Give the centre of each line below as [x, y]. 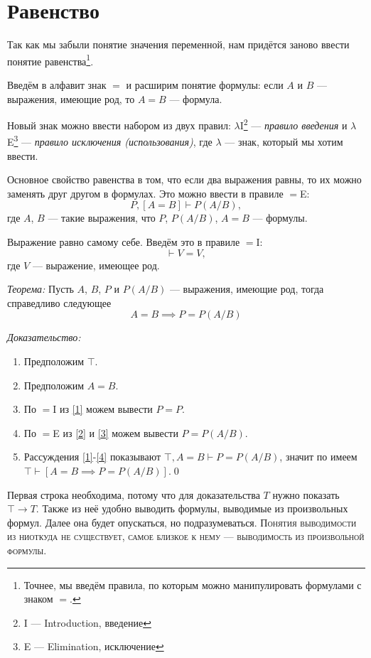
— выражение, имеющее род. [96, 265]
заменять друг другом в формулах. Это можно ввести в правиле [145, 193]
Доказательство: [44, 337]
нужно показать [306, 494]
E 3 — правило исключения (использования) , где [110, 141]
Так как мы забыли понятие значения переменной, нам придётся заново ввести [178, 44]
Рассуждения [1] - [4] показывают [92, 457]
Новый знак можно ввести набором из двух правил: [119, 125]
